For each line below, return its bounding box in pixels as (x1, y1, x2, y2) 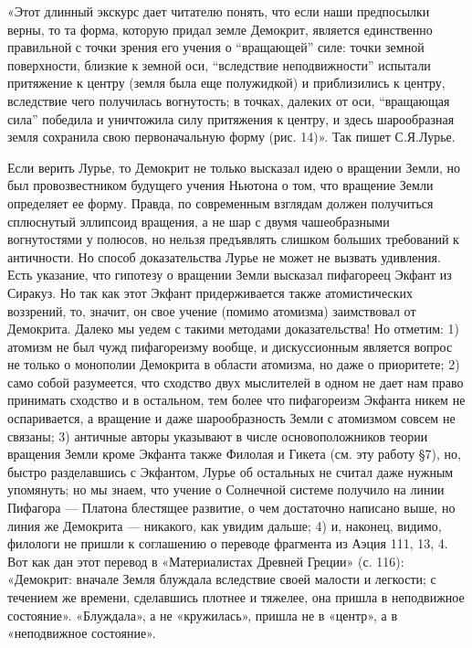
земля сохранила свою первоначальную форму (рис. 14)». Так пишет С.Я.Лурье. (7, 127, 456, 146)
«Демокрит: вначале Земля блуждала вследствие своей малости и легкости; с (7, 569, 436, 589)
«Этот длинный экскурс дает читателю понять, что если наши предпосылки (7, 2, 430, 20)
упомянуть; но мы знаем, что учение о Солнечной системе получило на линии (7, 480, 445, 499)
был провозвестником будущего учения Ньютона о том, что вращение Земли (7, 175, 434, 195)
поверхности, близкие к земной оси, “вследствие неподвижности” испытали (7, 55, 431, 74)
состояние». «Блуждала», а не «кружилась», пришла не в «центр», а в (7, 605, 398, 624)
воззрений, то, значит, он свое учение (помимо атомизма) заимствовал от (7, 301, 416, 320)
